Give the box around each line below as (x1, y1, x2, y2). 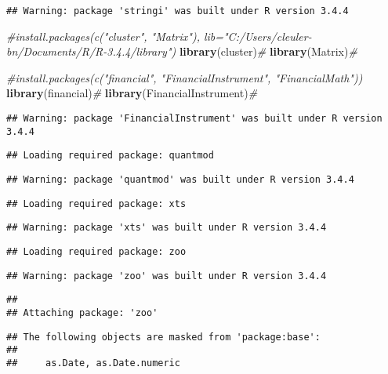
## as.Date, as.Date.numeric (6, 357, 180, 369)
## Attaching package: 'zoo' (6, 307, 158, 318)
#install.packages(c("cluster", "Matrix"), (6, 27, 200, 44)
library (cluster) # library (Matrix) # (179, 43, 357, 60)
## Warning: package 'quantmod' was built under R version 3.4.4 (6, 174, 354, 185)
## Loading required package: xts (6, 198, 187, 209)
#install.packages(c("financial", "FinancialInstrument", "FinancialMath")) (6, 69, 363, 85)
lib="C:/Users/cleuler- (203, 27, 312, 44)
